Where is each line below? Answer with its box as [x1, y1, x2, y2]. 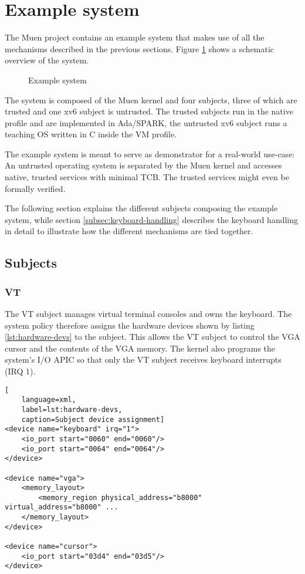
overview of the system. [5, 54, 89, 66]
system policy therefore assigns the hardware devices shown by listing [5, 319, 255, 331]
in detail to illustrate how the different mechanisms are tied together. [5, 225, 253, 237]
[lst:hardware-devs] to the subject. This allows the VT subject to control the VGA [5, 330, 300, 343]
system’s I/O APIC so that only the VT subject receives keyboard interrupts [5, 353, 282, 366]
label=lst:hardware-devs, [21, 405, 123, 414]
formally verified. [5, 182, 66, 194]
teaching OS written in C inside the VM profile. [5, 128, 177, 140]
